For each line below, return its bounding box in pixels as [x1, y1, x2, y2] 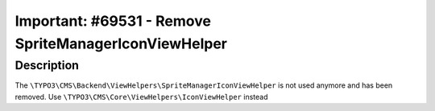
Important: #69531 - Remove [14, 12, 211, 30]
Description [14, 58, 80, 72]
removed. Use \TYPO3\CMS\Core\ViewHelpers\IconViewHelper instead [14, 92, 268, 101]
